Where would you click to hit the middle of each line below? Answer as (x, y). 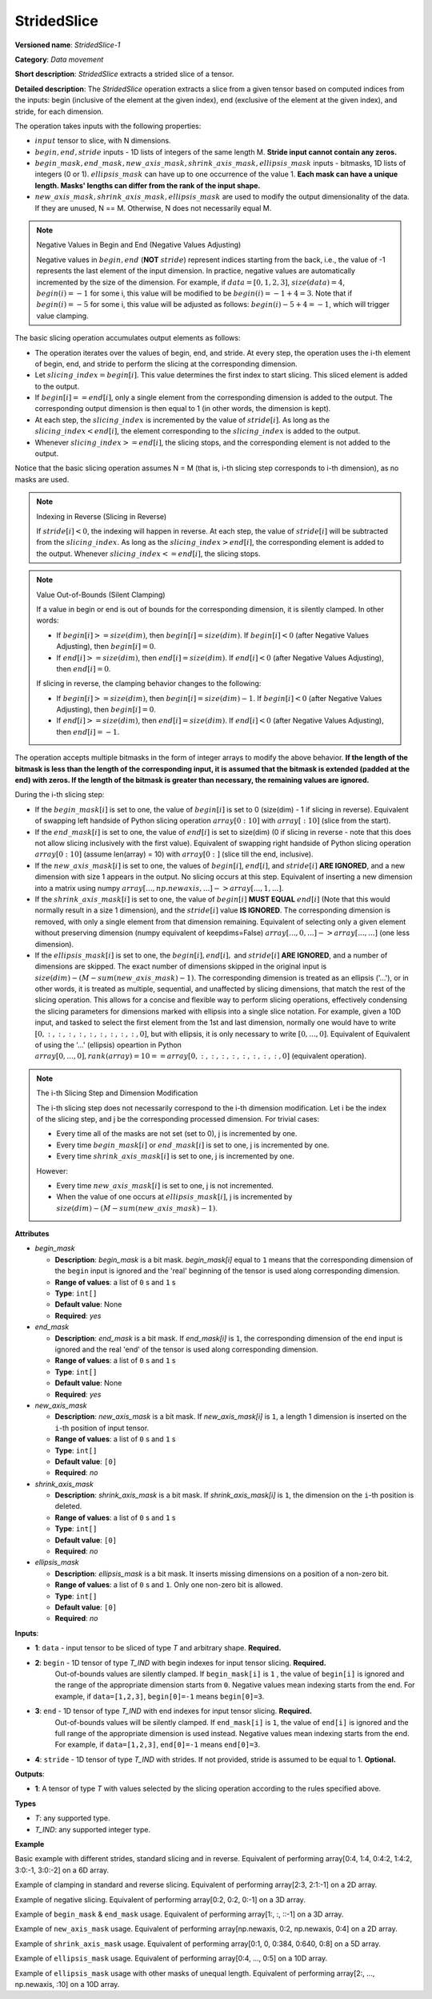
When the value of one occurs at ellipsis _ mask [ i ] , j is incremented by (174, 1197)
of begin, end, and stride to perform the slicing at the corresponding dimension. (166, 364)
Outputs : (30, 1774)
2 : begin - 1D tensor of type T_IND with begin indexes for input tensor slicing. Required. (181, 1662)
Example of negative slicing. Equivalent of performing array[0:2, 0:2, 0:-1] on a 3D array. (160, 1900)
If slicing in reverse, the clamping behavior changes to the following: (149, 683)
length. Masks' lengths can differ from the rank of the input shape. (148, 185)
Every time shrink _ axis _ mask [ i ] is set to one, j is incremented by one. (176, 1156)
